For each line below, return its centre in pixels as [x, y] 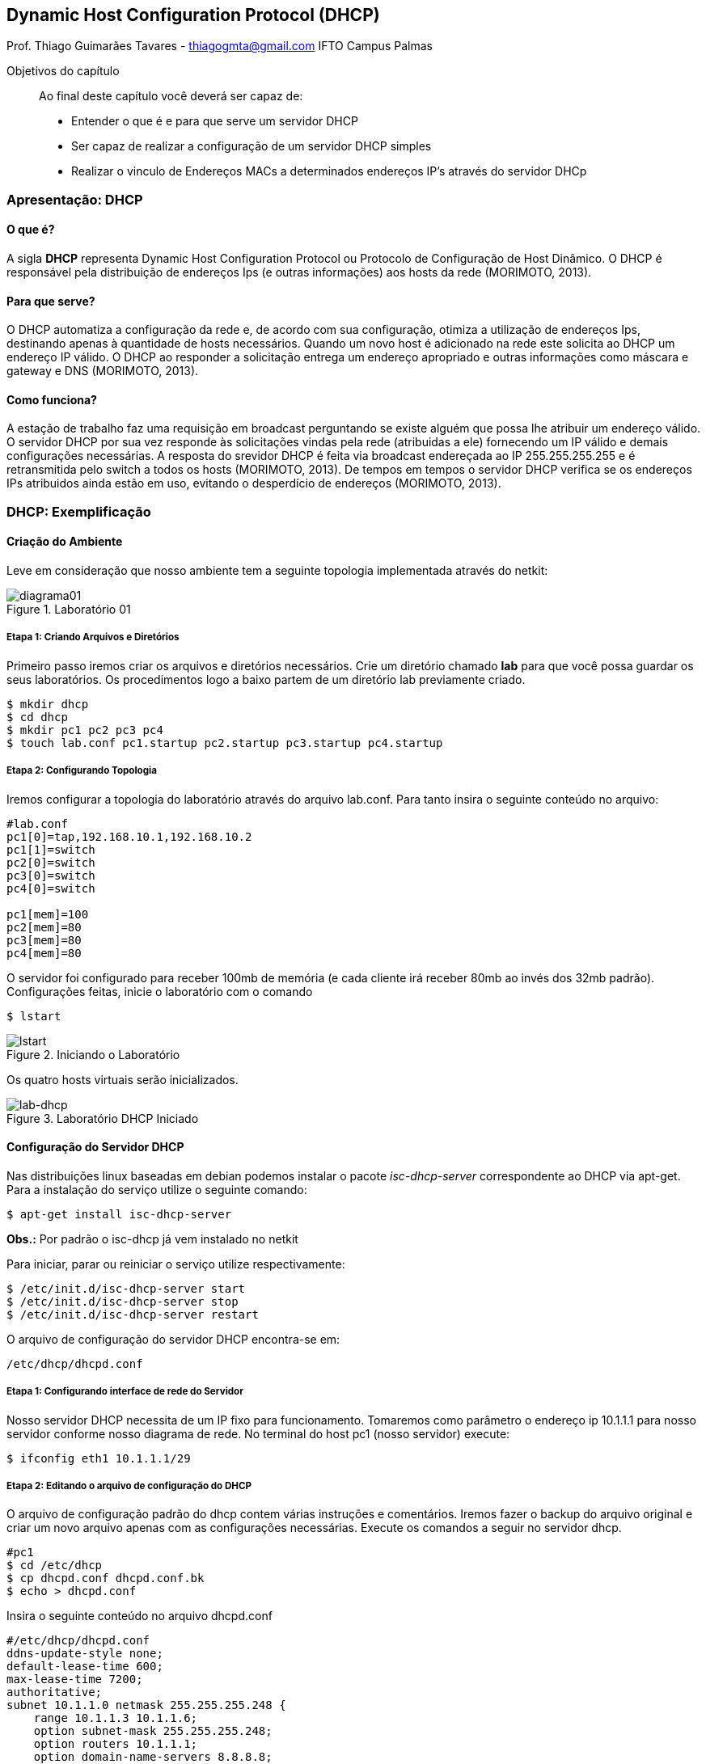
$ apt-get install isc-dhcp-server [119, 1214]
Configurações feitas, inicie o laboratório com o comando [160, 991]
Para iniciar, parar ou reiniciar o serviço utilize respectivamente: [176, 1264]
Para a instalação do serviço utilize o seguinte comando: [157, 1189]
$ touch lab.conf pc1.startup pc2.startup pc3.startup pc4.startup [225, 743]
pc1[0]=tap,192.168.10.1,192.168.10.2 [129, 836]
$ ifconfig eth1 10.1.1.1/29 [99, 1458]
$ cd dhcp [37, 717]
